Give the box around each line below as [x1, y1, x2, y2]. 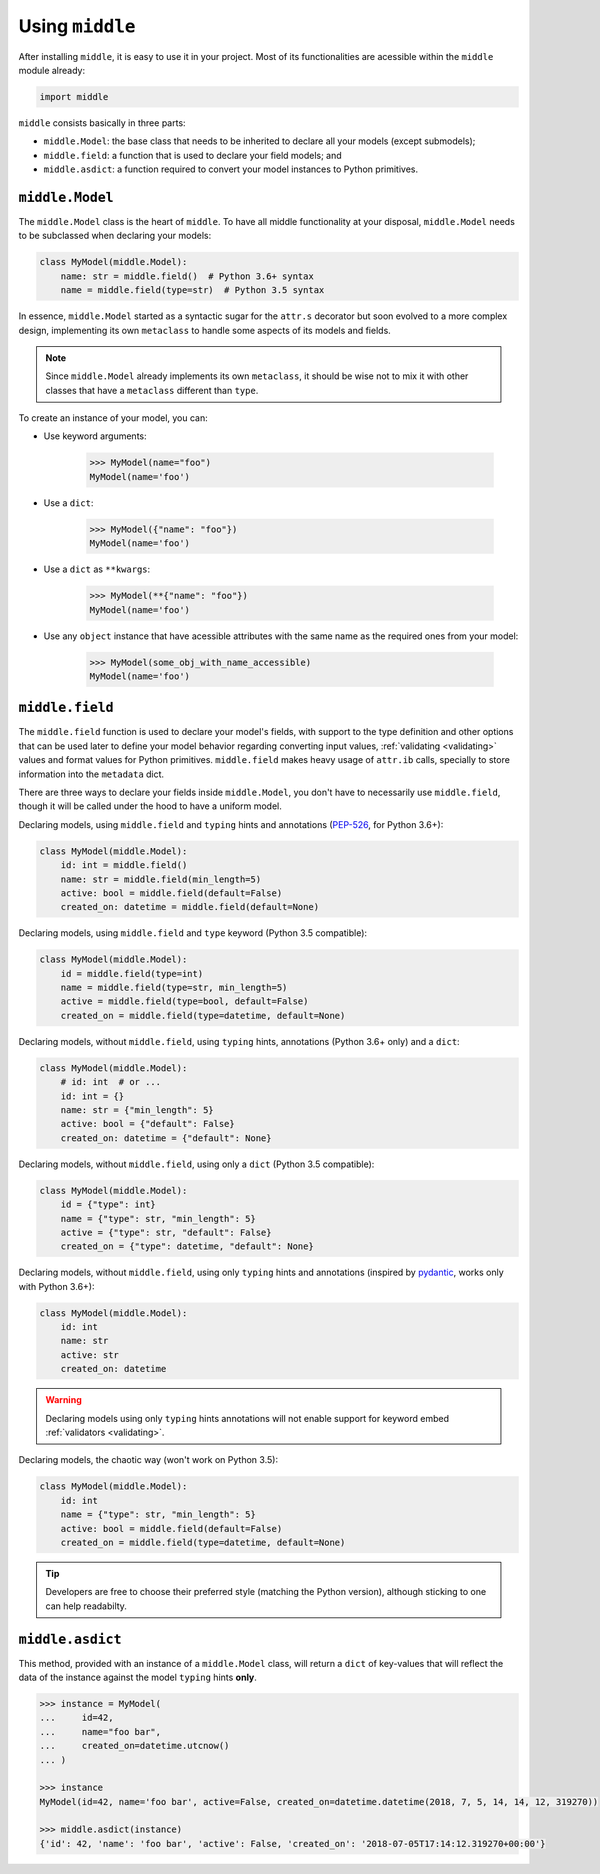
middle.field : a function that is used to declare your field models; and [43, 149, 342, 161]
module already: [18, 64, 85, 76]
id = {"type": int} [60, 1199, 157, 1210]
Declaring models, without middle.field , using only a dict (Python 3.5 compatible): [18, 1158, 375, 1170]
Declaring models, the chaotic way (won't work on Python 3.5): [18, 1454, 279, 1466]
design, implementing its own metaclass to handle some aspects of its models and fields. [18, 324, 392, 336]
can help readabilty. [45, 1600, 127, 1612]
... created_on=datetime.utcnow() [39, 1740, 230, 1752]
